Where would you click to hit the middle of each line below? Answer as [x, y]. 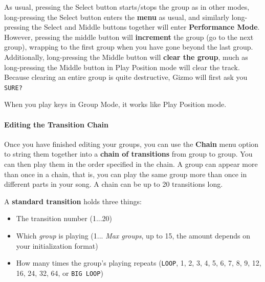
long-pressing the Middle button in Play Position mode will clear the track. [122, 67]
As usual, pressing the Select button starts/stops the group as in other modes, [127, 7]
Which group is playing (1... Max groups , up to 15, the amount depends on [133, 235]
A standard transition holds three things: [73, 201]
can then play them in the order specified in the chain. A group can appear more [131, 164]
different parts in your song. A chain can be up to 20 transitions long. [114, 184]
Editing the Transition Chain [57, 124]
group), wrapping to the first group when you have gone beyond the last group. [129, 47]
